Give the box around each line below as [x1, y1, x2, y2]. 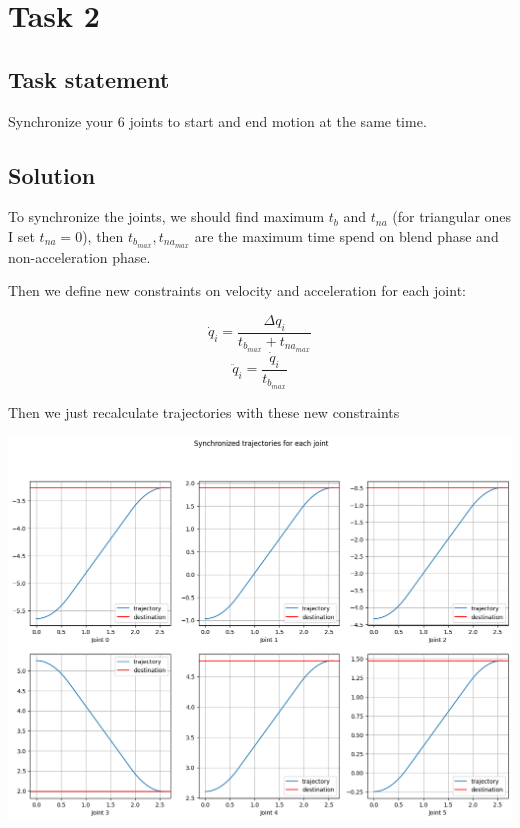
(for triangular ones [392, 206, 512, 227]
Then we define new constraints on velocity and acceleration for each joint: [8, 280, 466, 301]
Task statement [8, 63, 170, 94]
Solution [8, 159, 96, 190]
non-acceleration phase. [8, 246, 151, 267]
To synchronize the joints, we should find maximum [8, 206, 325, 227]
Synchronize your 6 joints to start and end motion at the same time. [8, 110, 427, 131]
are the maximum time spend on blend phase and [194, 225, 499, 246]
